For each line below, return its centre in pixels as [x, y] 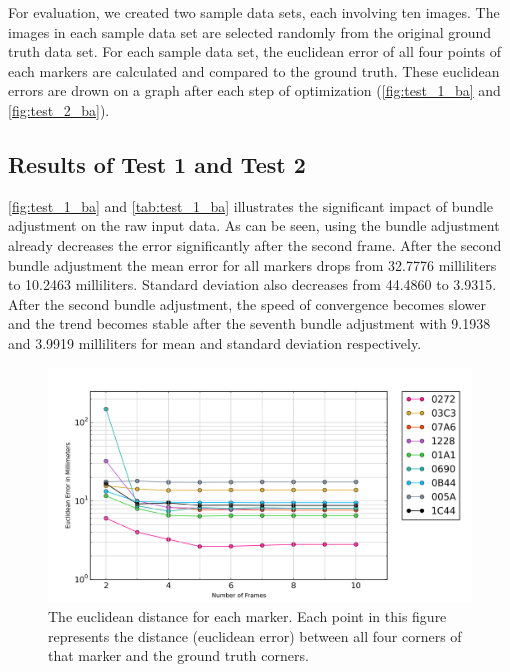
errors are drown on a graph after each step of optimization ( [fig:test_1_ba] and [254, 90]
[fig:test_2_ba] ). [59, 109]
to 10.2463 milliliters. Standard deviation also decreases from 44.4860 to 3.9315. [252, 284]
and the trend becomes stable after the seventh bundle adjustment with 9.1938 [249, 323]
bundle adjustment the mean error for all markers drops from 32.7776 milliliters [252, 264]
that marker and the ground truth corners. [178, 655]
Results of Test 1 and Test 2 [157, 163]
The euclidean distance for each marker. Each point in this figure [247, 616]
